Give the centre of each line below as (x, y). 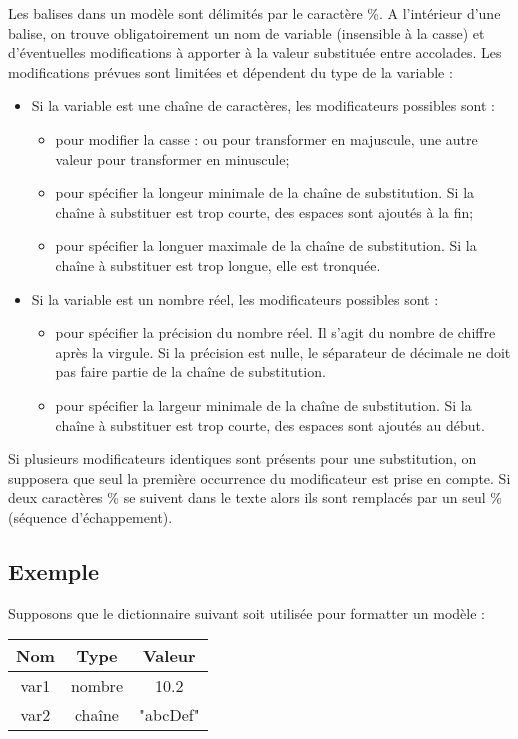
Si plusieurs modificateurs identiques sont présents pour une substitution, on (242, 458)
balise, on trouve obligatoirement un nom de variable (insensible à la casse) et (246, 32)
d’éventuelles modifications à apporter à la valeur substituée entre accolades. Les (255, 52)
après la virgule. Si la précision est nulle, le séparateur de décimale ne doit (283, 351)
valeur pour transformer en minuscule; (172, 158)
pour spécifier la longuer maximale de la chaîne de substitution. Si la (266, 245)
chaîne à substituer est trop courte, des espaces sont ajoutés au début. (270, 424)
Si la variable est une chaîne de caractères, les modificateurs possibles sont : (263, 105)
